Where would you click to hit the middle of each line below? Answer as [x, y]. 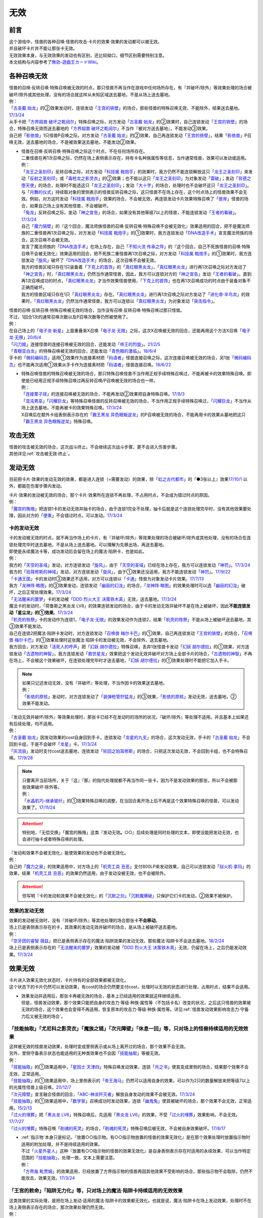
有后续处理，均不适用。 [32, 723]
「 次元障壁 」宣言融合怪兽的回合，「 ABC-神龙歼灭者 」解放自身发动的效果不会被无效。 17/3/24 [102, 1094]
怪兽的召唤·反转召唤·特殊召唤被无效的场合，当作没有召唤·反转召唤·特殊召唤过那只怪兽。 [97, 310]
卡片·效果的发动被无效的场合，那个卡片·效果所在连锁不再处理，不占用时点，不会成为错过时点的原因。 [111, 495]
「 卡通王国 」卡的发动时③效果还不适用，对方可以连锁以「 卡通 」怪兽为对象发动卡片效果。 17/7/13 [106, 579]
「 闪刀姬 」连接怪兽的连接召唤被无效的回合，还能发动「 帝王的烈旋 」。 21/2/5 [85, 344]
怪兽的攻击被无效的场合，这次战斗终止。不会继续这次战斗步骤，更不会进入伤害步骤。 [94, 447]
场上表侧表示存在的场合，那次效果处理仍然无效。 [58, 1207]
